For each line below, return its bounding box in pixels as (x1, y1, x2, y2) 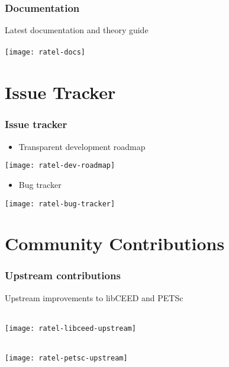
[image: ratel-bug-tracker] (5, 199, 115, 208)
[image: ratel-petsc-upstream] (5, 354, 128, 363)
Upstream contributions (5, 268, 121, 283)
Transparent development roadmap (18, 140, 146, 152)
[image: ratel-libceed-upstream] (5, 324, 136, 333)
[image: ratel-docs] (5, 48, 86, 57)
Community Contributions (5, 231, 225, 256)
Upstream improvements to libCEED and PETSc (5, 291, 183, 304)
